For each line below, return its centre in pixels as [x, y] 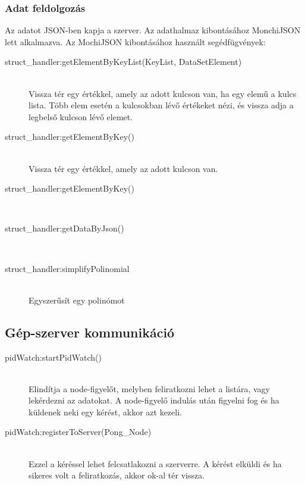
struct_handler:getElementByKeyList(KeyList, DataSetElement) [123, 62]
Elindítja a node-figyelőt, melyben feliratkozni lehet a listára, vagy [149, 388]
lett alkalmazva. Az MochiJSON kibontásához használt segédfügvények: [135, 41]
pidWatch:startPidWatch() [53, 357]
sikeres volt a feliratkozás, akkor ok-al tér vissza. [117, 475]
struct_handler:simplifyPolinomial [67, 268]
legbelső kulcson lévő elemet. [81, 116]
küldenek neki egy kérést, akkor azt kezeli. [105, 412]
